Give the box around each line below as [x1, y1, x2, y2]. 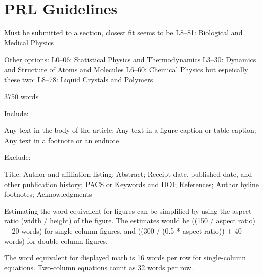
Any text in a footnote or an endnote [4, 134, 119, 145]
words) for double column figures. [4, 235, 108, 246]
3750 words [4, 91, 39, 102]
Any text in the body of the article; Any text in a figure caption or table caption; [4, 125, 256, 135]
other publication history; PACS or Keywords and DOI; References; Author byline [4, 178, 259, 189]
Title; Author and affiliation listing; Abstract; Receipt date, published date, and [4, 169, 252, 179]
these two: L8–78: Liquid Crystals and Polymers [4, 74, 153, 84]
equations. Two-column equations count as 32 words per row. [4, 262, 193, 272]
